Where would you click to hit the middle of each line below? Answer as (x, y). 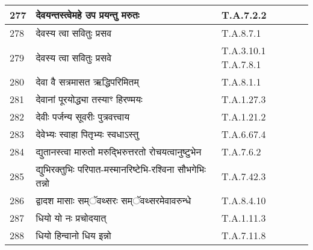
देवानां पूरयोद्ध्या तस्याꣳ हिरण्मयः (89, 99)
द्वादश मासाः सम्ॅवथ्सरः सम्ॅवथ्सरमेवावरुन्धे (113, 200)
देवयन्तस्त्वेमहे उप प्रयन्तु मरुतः (88, 15)
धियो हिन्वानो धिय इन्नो (73, 235)
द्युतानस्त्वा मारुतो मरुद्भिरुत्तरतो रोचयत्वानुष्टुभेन (119, 152)
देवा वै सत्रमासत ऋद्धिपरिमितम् (87, 82)
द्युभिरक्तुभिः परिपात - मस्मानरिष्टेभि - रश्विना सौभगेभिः (121, 169)
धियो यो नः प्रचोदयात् (71, 218)
